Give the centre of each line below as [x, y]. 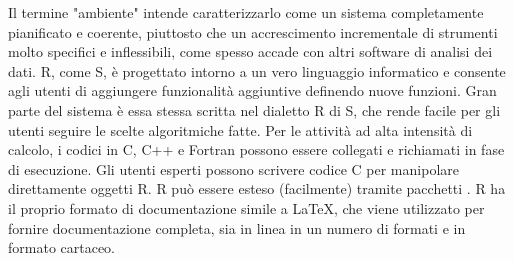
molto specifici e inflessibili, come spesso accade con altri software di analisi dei [250, 51]
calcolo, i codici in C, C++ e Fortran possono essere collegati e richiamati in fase [256, 149]
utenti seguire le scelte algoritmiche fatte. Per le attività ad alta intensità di [240, 129]
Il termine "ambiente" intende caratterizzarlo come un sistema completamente [246, 12]
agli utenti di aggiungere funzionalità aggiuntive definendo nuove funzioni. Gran [252, 90]
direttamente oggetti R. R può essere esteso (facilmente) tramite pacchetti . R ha [257, 188]
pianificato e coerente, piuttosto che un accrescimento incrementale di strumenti [253, 31]
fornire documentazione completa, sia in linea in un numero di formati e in [237, 227]
